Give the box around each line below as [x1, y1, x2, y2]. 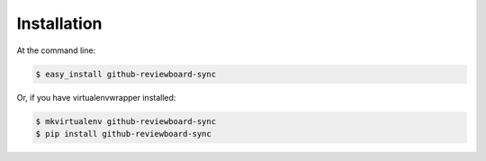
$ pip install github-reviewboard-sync [35, 129, 211, 139]
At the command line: [16, 45, 96, 56]
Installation [16, 13, 103, 33]
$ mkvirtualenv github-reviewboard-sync [35, 116, 216, 126]
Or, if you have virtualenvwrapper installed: [16, 92, 176, 103]
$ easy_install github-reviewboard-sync [35, 68, 216, 79]
